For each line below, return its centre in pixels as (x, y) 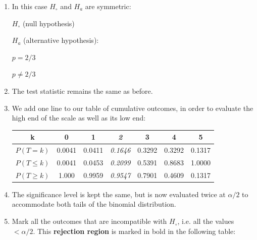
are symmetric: (108, 6)
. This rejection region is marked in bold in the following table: (134, 231)
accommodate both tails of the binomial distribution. (94, 204)
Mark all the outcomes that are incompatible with (89, 221)
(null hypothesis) (48, 23)
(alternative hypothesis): (61, 40)
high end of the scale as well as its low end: (79, 118)
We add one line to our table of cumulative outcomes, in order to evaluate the (133, 108)
